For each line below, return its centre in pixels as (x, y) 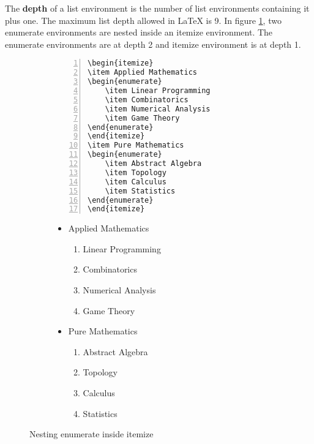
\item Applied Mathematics (142, 73)
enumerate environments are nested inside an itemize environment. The (139, 32)
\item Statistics (140, 191)
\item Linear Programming (158, 91)
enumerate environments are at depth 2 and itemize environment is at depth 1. (153, 44)
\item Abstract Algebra (153, 164)
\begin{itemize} (121, 63)
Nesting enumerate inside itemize (92, 434)
